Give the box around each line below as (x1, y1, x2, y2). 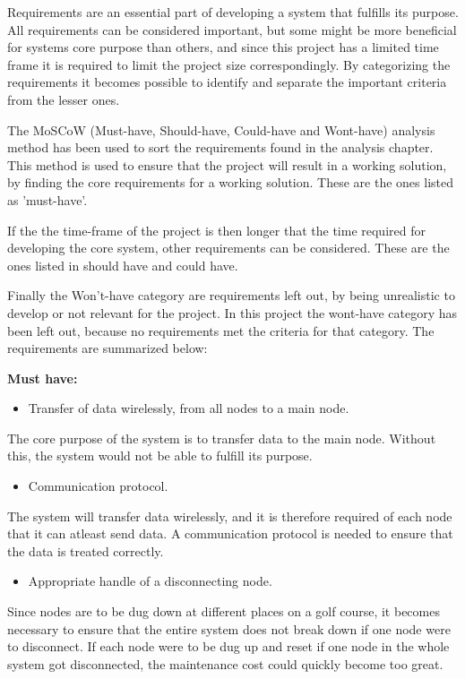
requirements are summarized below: (7, 339, 208, 357)
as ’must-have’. (7, 190, 88, 209)
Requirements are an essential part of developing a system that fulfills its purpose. (7, 3, 459, 21)
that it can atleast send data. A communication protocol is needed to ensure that (7, 524, 453, 543)
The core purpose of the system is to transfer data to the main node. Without (7, 428, 436, 447)
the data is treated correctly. (7, 541, 164, 560)
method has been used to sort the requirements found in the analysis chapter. (7, 138, 434, 157)
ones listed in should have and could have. (7, 255, 238, 274)
